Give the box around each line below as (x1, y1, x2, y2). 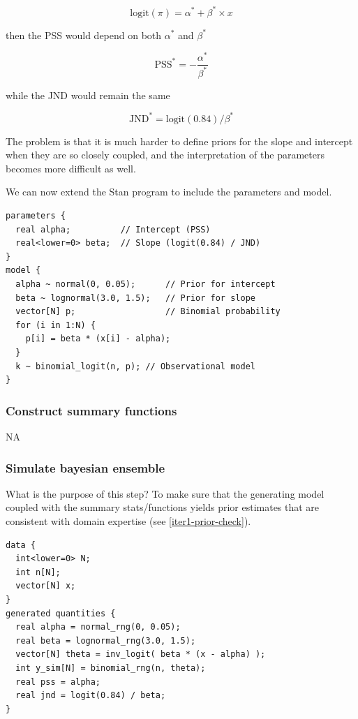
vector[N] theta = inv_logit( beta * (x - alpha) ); (15, 649, 266, 660)
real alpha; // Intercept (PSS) (15, 224, 211, 235)
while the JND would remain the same (6, 87, 170, 102)
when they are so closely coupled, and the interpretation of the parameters (6, 147, 325, 162)
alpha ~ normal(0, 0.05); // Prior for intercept (15, 279, 276, 290)
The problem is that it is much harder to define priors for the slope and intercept (6, 133, 353, 148)
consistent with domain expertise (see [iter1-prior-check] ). (6, 513, 251, 528)
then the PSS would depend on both (6, 27, 162, 42)
